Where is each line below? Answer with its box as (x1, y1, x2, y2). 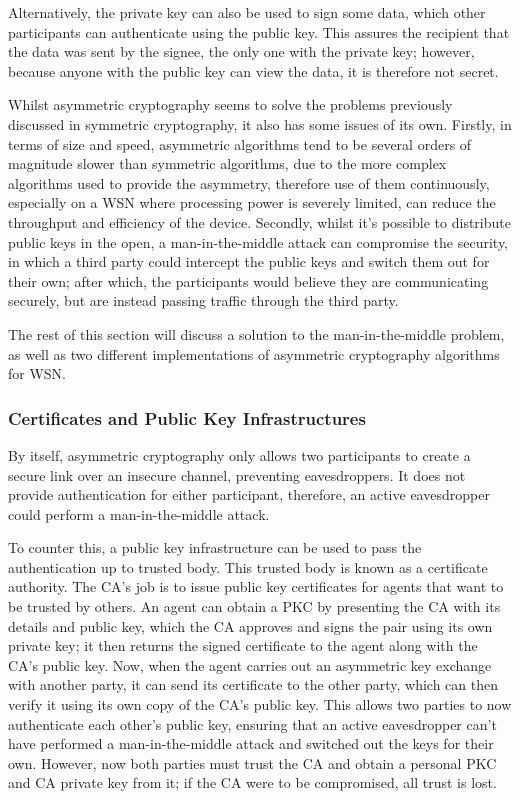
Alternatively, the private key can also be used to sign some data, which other (8, 2, 486, 22)
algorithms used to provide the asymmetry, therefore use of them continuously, (8, 172, 490, 193)
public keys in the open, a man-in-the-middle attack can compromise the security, (8, 231, 509, 252)
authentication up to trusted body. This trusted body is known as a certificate (8, 556, 488, 577)
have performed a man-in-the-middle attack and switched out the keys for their (8, 733, 494, 754)
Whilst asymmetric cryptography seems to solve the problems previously (8, 94, 453, 115)
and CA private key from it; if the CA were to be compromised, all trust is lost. (8, 772, 497, 793)
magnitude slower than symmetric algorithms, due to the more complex (8, 153, 447, 174)
